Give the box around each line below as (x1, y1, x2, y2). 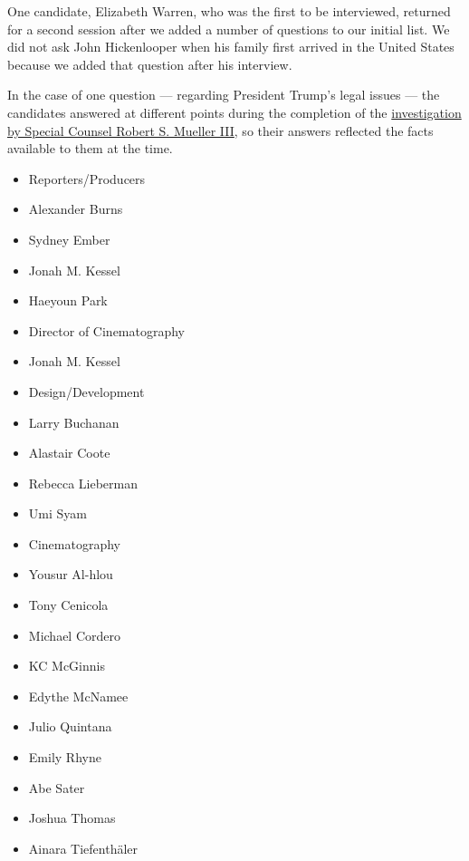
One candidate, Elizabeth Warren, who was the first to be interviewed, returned (7, 2, 451, 20)
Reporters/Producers (28, 169, 146, 188)
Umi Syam (28, 504, 87, 523)
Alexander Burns (28, 199, 123, 218)
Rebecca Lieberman (28, 473, 138, 492)
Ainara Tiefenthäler (28, 838, 139, 857)
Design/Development (28, 382, 145, 401)
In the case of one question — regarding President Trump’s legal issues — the (7, 85, 440, 104)
